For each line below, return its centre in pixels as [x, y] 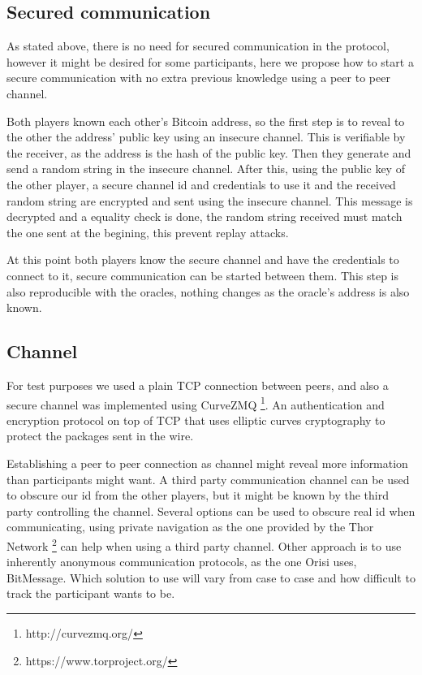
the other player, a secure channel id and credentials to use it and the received [201, 184]
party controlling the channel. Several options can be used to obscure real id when [211, 511]
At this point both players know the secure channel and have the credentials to [203, 260]
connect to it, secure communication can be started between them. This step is [202, 275]
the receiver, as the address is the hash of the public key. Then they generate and [209, 152]
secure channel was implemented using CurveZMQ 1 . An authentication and [196, 403]
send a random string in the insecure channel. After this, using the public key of [206, 169]
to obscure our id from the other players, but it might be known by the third [198, 495]
